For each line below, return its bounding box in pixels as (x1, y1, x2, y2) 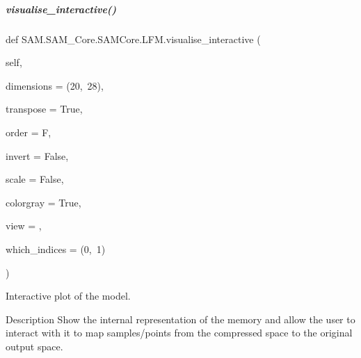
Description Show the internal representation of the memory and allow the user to (6, 311, 355, 326)
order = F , (6, 124, 51, 139)
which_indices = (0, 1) (6, 241, 106, 256)
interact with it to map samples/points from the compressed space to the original (6, 325, 353, 340)
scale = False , (6, 172, 64, 186)
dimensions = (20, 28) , (6, 78, 104, 92)
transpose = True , (6, 101, 83, 116)
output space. (6, 339, 63, 353)
